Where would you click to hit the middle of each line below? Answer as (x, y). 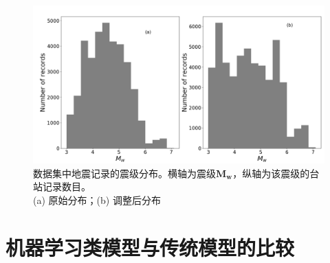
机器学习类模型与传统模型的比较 (150, 247)
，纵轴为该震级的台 (276, 173)
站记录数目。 (62, 186)
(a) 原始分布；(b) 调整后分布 (97, 200)
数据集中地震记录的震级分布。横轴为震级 (124, 173)
